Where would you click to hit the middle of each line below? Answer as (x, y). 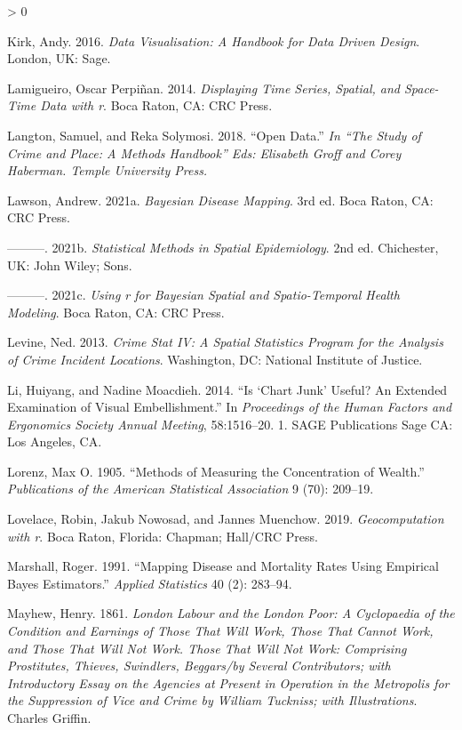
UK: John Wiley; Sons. (70, 265)
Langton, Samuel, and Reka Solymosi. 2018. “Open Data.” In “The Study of (214, 135)
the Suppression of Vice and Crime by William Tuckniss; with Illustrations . (212, 700)
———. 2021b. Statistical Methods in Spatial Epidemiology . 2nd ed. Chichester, (223, 247)
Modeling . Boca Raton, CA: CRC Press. (116, 312)
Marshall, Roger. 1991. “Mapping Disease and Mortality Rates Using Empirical (223, 566)
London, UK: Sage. (59, 58)
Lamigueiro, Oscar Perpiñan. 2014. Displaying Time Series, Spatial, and (203, 88)
